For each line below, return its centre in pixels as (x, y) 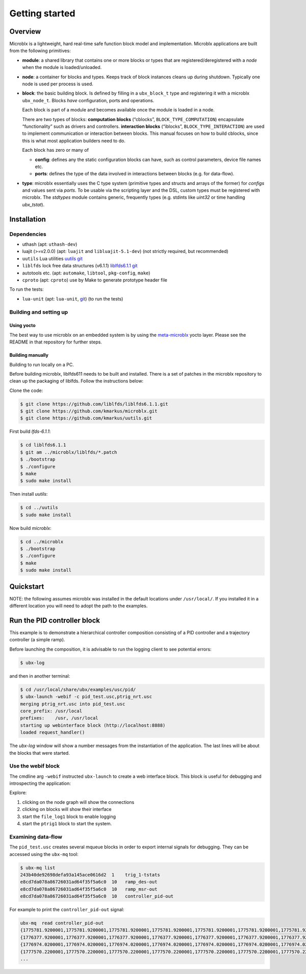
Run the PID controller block (55, 620)
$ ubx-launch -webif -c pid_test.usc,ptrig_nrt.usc (86, 697)
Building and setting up (39, 312)
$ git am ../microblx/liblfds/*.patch (69, 452)
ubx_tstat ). (33, 204)
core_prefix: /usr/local (51, 711)
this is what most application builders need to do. (74, 141)
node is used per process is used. (58, 84)
